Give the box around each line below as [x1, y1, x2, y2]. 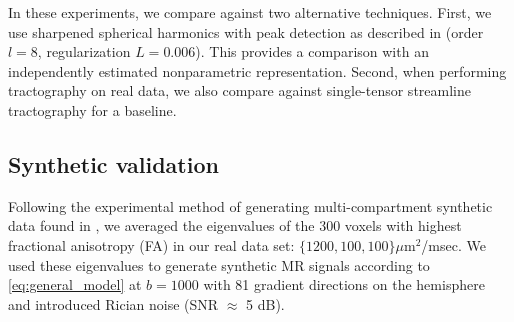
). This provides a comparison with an [195, 41, 429, 62]
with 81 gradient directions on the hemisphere [203, 274, 485, 295]
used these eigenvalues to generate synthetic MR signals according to [8, 254, 430, 275]
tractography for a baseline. [8, 99, 177, 120]
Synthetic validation [8, 148, 219, 179]
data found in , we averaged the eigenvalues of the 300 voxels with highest [8, 215, 462, 236]
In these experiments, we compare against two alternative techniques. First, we [8, 2, 492, 22]
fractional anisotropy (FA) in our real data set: [8, 234, 295, 255]
